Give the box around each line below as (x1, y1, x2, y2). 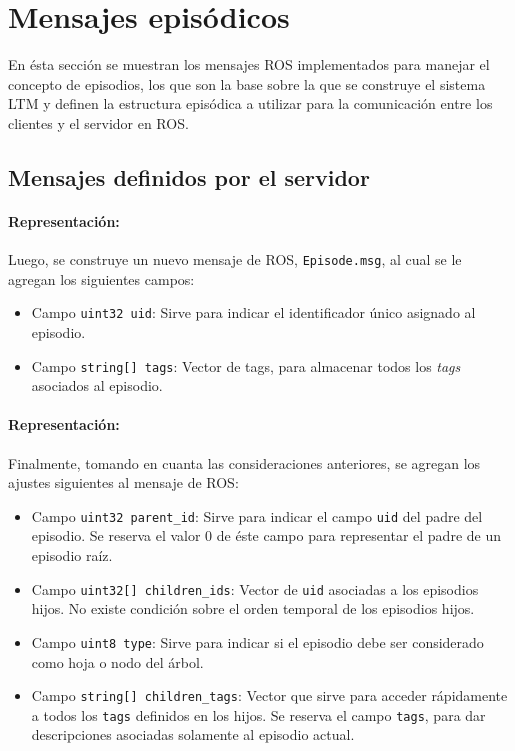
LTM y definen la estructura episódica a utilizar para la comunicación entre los (8, 93, 493, 114)
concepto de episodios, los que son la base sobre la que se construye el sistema (8, 73, 486, 94)
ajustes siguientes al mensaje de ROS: (8, 472, 239, 493)
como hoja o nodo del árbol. (31, 651, 204, 672)
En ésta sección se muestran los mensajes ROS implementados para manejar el (8, 54, 490, 75)
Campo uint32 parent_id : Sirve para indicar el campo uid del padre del (31, 505, 483, 526)
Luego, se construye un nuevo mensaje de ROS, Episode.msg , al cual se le (8, 249, 462, 270)
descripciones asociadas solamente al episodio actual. (31, 724, 355, 745)
